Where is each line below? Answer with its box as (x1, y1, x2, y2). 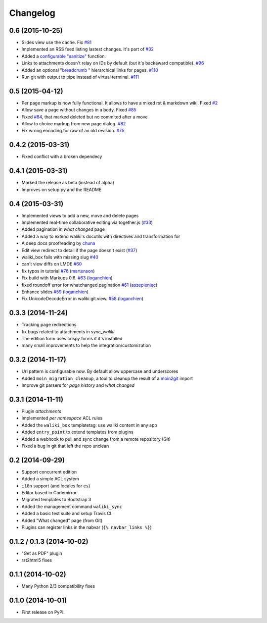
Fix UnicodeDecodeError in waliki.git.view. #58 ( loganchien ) (21, 296, 143, 302)
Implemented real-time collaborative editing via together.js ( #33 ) (21, 219, 153, 225)
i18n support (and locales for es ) (21, 483, 90, 489)
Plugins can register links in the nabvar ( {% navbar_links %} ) (21, 524, 152, 530)
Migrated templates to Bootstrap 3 (21, 497, 91, 503)
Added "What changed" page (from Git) (21, 518, 103, 523)
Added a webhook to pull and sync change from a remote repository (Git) (21, 436, 171, 442)
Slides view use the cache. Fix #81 (21, 40, 91, 46)
